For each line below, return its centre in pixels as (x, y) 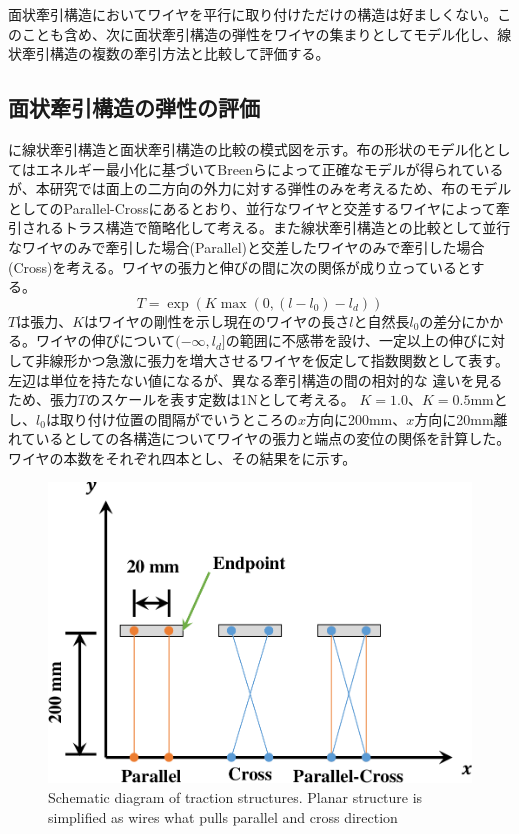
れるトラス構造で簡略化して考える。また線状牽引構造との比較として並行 (273, 227)
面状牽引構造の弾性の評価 (134, 107)
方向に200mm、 (356, 418)
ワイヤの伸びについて (105, 340)
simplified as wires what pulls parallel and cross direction (223, 816)
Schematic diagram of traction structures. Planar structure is (235, 797)
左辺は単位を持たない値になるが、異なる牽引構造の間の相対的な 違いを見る (255, 379)
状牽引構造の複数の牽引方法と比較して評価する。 (169, 53)
